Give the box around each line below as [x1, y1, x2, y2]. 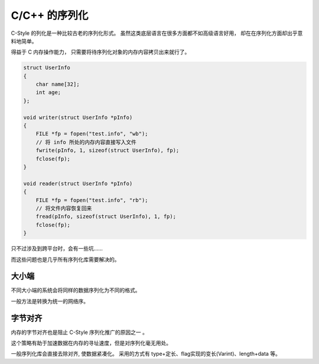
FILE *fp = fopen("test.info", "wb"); [35, 131, 148, 137]
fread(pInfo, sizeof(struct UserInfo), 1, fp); [35, 213, 177, 220]
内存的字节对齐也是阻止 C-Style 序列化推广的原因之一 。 [11, 329, 148, 336]
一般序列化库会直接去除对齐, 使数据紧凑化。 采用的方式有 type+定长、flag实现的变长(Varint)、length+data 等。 [11, 350, 281, 357]
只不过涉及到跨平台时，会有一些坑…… [11, 245, 103, 252]
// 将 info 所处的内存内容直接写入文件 [35, 139, 137, 145]
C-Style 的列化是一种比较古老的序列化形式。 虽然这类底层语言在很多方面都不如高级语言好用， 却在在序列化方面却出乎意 [11, 30, 303, 37]
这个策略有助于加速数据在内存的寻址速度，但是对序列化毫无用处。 [11, 340, 171, 347]
